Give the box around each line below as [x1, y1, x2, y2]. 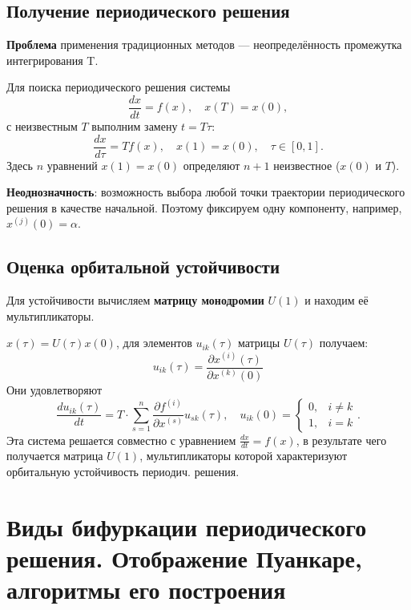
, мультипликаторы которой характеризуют [139, 447, 348, 464]
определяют [183, 156, 240, 173]
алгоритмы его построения [6, 573, 286, 606]
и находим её [304, 292, 369, 309]
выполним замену [91, 118, 178, 135]
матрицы [237, 334, 280, 351]
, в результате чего [296, 431, 387, 448]
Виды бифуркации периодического [6, 510, 367, 543]
